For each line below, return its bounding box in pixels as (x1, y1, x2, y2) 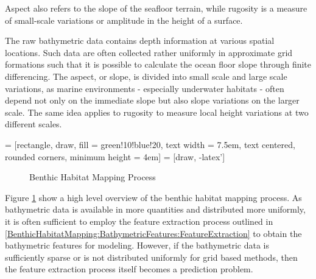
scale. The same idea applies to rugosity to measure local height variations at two (5, 105, 309, 118)
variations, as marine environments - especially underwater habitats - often (5, 82, 284, 94)
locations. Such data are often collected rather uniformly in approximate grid (5, 46, 293, 58)
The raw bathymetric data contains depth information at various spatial (5, 34, 275, 47)
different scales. (5, 118, 62, 130)
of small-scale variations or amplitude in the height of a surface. (5, 13, 243, 26)
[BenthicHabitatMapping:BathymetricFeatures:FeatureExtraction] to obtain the (5, 227, 302, 239)
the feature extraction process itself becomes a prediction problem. (5, 263, 253, 275)
